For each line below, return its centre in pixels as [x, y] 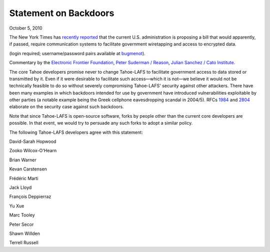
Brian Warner [23, 160]
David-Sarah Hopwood [33, 142]
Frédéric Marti [24, 178]
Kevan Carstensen [28, 169]
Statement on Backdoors [62, 13]
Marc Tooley [22, 215]
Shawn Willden [24, 233]
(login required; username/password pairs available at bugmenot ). [77, 53]
